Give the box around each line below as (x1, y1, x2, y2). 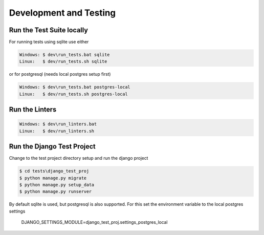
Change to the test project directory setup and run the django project (9, 155, 149, 161)
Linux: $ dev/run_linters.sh (19, 128, 95, 134)
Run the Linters (9, 106, 57, 114)
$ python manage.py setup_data (19, 182, 95, 188)
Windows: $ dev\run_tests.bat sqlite (19, 52, 110, 58)
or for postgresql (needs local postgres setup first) (9, 71, 111, 77)
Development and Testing (9, 7, 116, 18)
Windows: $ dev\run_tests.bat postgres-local (19, 85, 131, 90)
